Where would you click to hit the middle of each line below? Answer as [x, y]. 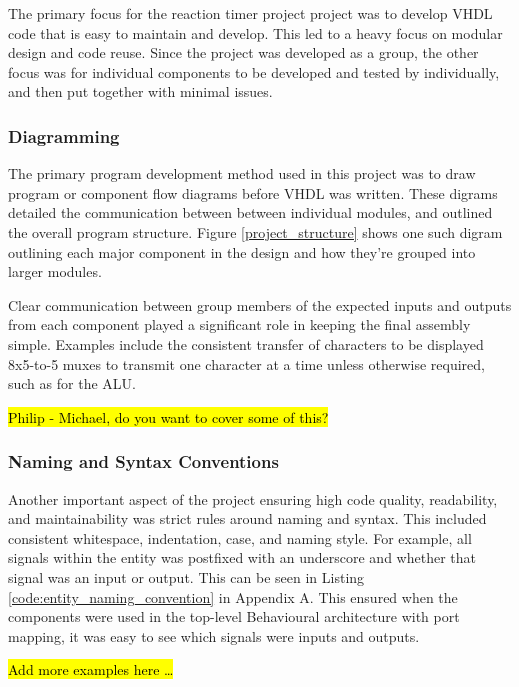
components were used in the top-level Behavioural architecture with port [234, 616]
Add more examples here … [91, 669]
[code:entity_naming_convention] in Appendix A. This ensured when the [233, 596]
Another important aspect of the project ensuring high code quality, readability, [253, 498]
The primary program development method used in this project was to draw [242, 173]
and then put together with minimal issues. [140, 91]
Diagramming [64, 135]
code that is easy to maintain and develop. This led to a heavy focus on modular [255, 32]
